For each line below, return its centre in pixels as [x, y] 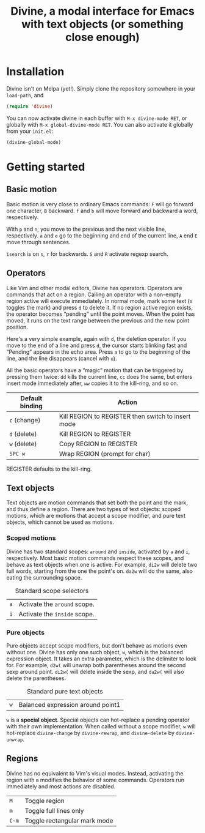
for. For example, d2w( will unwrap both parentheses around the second [96, 665]
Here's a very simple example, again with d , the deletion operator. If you [96, 338]
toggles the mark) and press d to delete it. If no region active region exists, [100, 307]
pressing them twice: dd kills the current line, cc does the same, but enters [99, 376]
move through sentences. [38, 242]
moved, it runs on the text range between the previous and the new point [98, 320]
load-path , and [25, 95]
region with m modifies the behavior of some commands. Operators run [95, 780]
